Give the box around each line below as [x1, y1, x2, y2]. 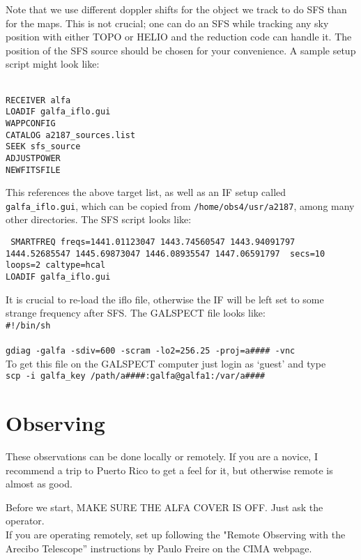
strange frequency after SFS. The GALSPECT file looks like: [6, 305, 266, 320]
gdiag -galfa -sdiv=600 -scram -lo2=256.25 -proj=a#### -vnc [6, 346, 295, 356]
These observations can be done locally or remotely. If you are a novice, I [6, 449, 318, 464]
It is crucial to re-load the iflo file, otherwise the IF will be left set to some [6, 292, 324, 306]
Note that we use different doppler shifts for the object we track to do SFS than [6, 2, 347, 16]
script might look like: [6, 56, 100, 71]
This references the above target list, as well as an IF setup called [6, 185, 286, 199]
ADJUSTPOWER [6, 153, 61, 163]
